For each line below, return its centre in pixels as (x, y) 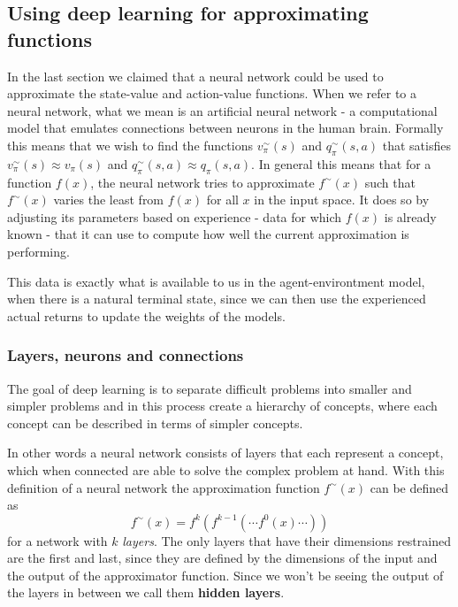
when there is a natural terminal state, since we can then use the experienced (217, 299)
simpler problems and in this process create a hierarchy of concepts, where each (222, 406)
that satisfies (416, 145)
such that (390, 182)
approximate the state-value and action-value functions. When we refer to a (212, 93)
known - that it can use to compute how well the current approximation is (208, 234)
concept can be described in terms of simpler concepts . (155, 423)
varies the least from (109, 200)
